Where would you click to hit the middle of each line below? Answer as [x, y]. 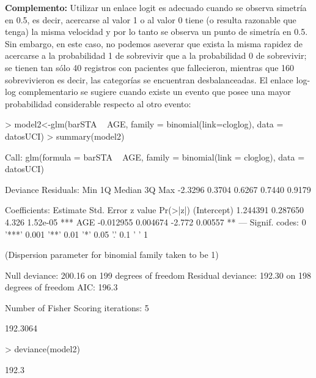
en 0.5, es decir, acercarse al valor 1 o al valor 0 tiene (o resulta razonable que [151, 19]
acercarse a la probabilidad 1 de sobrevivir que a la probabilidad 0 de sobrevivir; [156, 55]
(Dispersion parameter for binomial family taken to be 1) [112, 255]
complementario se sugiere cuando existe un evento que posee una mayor [155, 92]
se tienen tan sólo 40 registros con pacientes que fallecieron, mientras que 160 [150, 67]
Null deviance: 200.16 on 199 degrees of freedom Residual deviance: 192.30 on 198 [158, 275]
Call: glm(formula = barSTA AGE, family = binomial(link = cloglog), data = [155, 157]
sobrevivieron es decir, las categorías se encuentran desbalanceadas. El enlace [149, 79]
